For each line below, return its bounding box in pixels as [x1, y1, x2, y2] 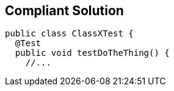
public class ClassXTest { [5, 29, 134, 39]
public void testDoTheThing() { [15, 48, 170, 58]
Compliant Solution [5, 3, 124, 18]
